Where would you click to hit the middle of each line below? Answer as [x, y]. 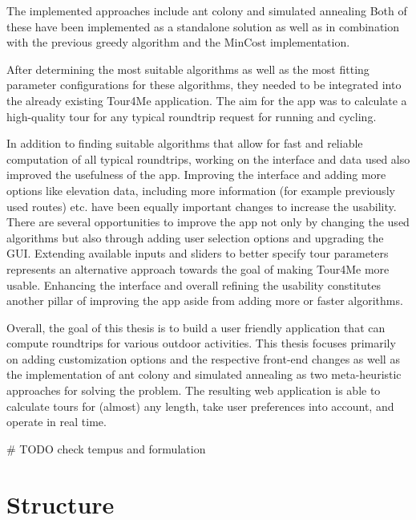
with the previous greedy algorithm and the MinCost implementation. [178, 42]
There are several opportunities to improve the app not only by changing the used [208, 222]
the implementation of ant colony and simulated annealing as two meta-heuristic [204, 374]
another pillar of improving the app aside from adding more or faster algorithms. [205, 301]
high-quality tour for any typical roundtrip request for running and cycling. [192, 116]
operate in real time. [57, 422]
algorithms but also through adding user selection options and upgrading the [195, 237]
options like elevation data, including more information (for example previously [201, 190]
